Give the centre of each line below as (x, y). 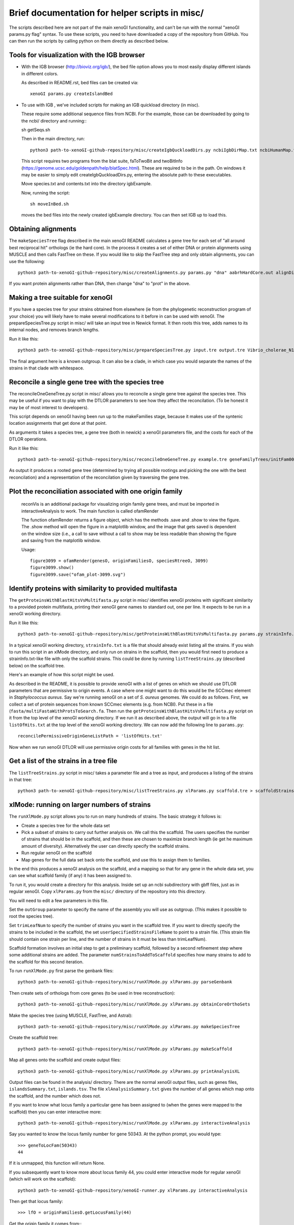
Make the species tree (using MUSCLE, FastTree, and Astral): (71, 1015)
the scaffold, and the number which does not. (55, 1096)
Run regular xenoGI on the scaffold (57, 853)
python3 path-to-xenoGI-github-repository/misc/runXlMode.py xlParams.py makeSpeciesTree (129, 1027)
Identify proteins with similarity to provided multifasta (93, 588)
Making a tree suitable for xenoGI (61, 298)
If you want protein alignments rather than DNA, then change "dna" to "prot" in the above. (100, 284)
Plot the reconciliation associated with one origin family (96, 491)
